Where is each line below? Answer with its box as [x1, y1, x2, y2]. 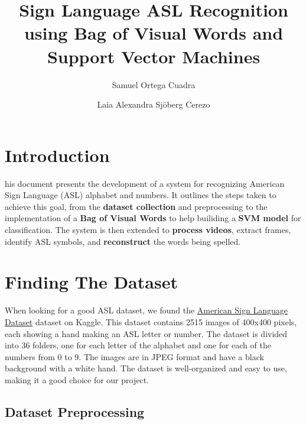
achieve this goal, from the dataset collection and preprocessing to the [5, 200, 268, 212]
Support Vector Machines [47, 44, 261, 68]
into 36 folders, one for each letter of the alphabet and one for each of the [5, 339, 271, 351]
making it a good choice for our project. [5, 373, 149, 386]
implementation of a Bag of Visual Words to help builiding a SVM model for [5, 212, 301, 224]
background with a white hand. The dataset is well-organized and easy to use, [5, 362, 287, 374]
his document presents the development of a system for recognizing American [5, 177, 285, 189]
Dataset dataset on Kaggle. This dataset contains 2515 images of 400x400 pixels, [5, 315, 297, 328]
